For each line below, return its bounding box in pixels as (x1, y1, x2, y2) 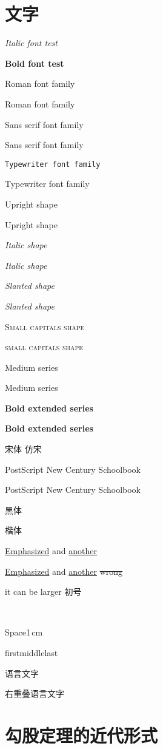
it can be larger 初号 (5, 585, 82, 598)
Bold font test (5, 56, 64, 69)
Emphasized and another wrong (5, 564, 123, 577)
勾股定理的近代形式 (5, 722, 158, 747)
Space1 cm (5, 626, 43, 639)
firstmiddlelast (5, 646, 58, 659)
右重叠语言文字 (5, 687, 64, 700)
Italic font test (5, 36, 58, 49)
